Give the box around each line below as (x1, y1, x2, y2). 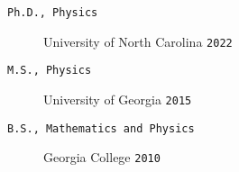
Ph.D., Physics (7, 6, 98, 19)
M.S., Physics (7, 64, 92, 77)
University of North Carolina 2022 (43, 32, 233, 50)
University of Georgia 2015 (43, 89, 192, 108)
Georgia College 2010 (43, 148, 161, 167)
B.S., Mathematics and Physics (7, 122, 195, 135)
